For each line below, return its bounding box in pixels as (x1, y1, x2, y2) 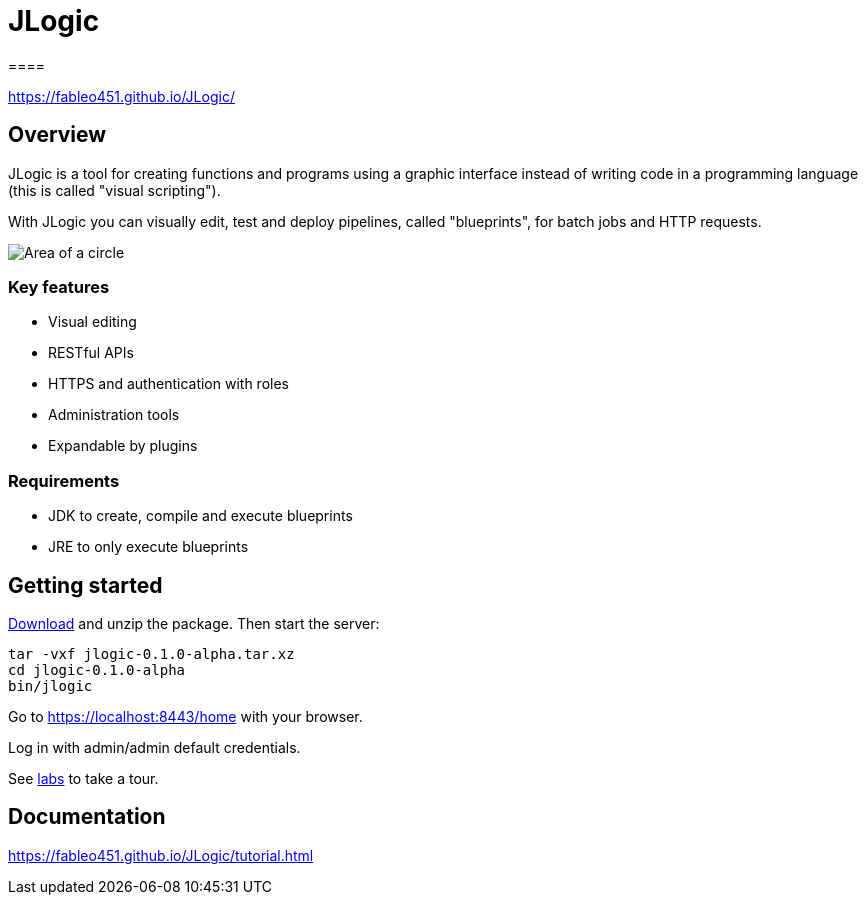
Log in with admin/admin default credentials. (8, 738, 301, 756)
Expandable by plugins (48, 437, 198, 455)
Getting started (8, 572, 163, 598)
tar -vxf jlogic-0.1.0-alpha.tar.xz (8, 645, 295, 662)
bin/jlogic (8, 677, 93, 694)
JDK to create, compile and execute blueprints (48, 507, 353, 525)
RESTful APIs (48, 344, 134, 362)
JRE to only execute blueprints (48, 538, 249, 556)
